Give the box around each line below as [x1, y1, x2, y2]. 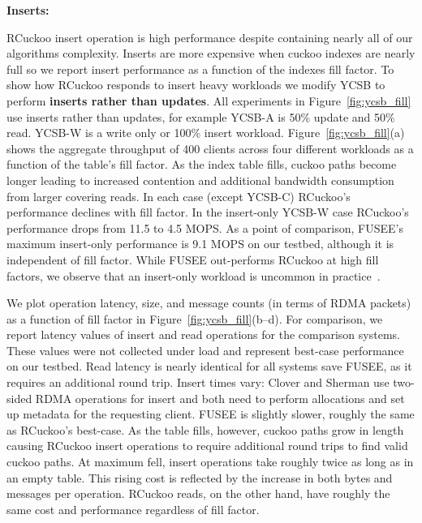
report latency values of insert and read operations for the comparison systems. [6, 326, 400, 343]
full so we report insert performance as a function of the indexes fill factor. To [6, 60, 394, 77]
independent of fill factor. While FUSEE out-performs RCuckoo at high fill [6, 251, 379, 268]
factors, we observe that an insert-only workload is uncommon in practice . [6, 267, 381, 284]
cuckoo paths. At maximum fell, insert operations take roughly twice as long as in [6, 453, 414, 470]
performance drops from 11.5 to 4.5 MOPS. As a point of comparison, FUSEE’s [6, 219, 403, 236]
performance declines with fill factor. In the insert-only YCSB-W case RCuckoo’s [6, 204, 409, 221]
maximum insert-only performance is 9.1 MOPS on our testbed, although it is [6, 235, 394, 252]
